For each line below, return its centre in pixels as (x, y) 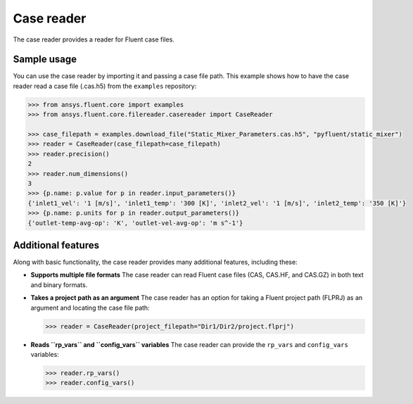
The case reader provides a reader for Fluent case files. (94, 39)
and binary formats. (59, 284)
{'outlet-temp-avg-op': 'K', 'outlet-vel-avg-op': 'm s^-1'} (135, 223)
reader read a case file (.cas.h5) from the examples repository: (105, 86)
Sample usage (45, 59)
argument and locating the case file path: (90, 308)
